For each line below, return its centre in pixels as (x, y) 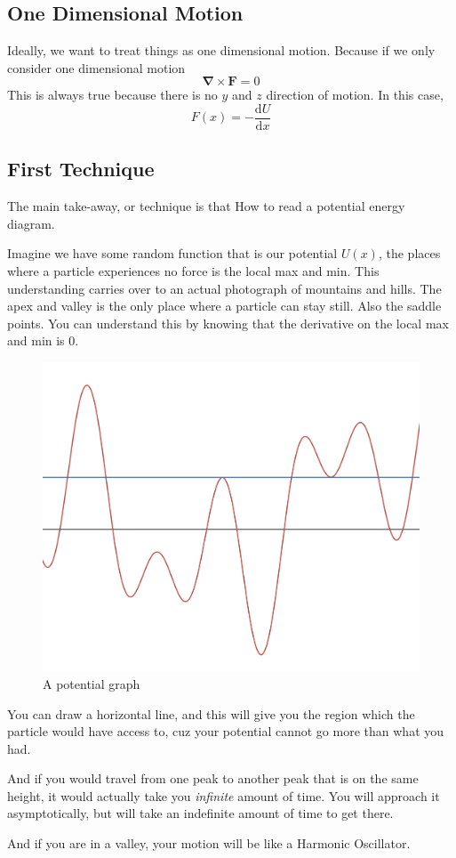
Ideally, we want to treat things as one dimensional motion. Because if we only (221, 50)
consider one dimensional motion (96, 67)
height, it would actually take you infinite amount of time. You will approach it (224, 795)
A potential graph (92, 683)
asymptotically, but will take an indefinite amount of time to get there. (200, 813)
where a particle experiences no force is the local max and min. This (193, 271)
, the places (409, 253)
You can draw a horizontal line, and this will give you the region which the (211, 713)
